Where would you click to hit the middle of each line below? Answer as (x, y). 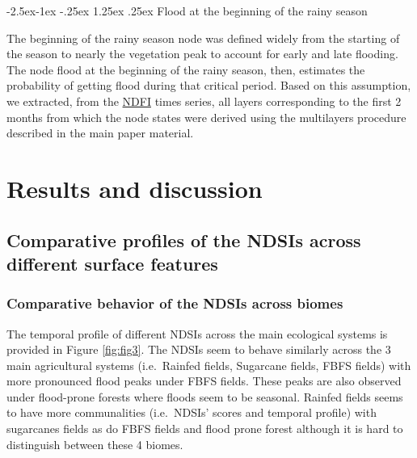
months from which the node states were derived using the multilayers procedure (206, 117)
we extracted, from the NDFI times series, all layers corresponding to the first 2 (204, 101)
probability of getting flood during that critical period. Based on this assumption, (209, 85)
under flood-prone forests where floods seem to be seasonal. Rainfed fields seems (205, 396)
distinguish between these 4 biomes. (95, 444)
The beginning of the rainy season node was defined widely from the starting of (203, 38)
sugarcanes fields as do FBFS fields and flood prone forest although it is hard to (205, 429)
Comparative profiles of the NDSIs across (184, 240)
